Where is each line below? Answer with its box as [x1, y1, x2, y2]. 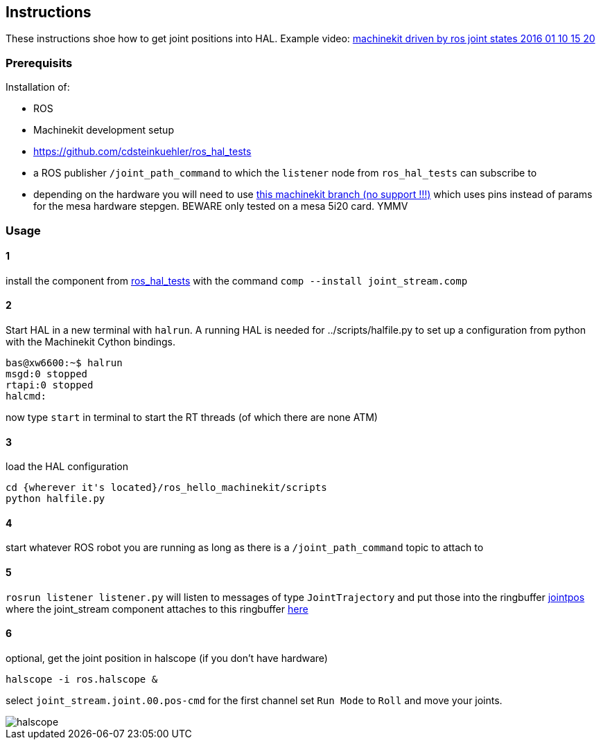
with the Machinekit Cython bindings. [6, 335, 176, 348]
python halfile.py [6, 493, 105, 505]
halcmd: [6, 390, 47, 402]
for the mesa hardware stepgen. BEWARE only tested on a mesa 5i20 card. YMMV [33, 200, 408, 213]
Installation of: [6, 81, 70, 93]
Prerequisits [6, 55, 73, 70]
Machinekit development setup [33, 124, 174, 136]
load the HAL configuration [6, 460, 129, 473]
